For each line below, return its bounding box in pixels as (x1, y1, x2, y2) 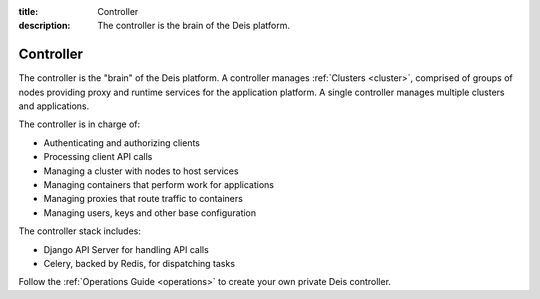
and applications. (18, 100, 90, 112)
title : (18, 6, 39, 17)
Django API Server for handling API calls (43, 243, 209, 255)
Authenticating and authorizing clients (43, 136, 200, 149)
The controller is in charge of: (18, 118, 141, 130)
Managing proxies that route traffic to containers (43, 193, 244, 205)
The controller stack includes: (18, 225, 142, 237)
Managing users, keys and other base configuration (43, 206, 257, 219)
